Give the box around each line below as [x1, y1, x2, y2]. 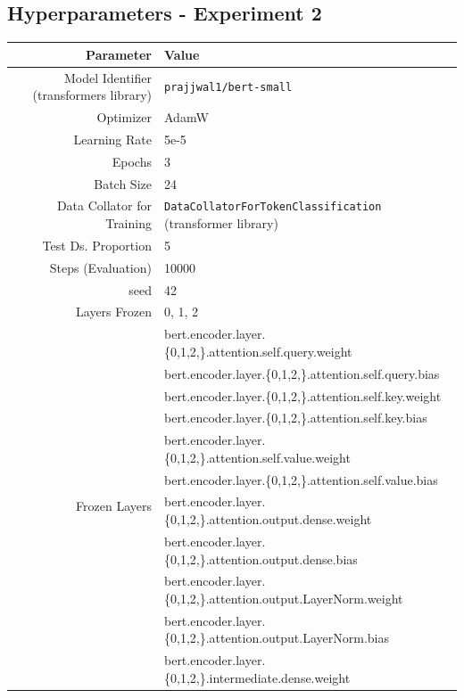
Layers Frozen [76, 302, 152, 321]
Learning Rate [73, 129, 152, 148]
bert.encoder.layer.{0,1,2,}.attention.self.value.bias [163, 470, 438, 489]
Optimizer [96, 107, 152, 126]
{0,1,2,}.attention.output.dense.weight [163, 510, 372, 529]
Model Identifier [63, 68, 152, 86]
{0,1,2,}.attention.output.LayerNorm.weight [163, 588, 403, 607]
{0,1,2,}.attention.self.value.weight [163, 448, 351, 466]
